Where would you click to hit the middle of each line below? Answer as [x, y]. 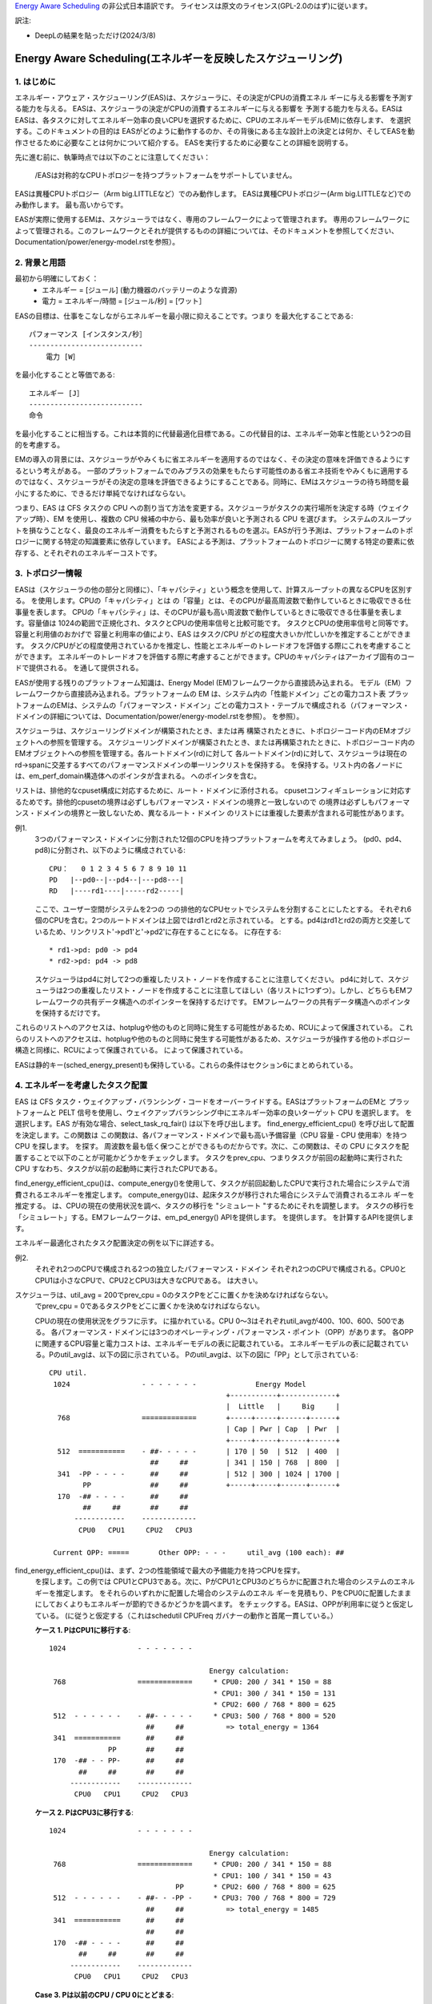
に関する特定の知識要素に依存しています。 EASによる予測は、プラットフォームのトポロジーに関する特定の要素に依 [225, 542]
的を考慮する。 [39, 445]
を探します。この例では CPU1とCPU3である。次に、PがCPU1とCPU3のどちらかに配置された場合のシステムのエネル [225, 1582]
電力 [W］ [62, 356]
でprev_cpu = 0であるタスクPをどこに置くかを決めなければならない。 [149, 1306]
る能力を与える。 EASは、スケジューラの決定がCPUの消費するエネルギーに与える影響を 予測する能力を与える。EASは [209, 109]
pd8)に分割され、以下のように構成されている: [110, 850]
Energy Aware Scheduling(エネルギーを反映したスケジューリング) [179, 58]
